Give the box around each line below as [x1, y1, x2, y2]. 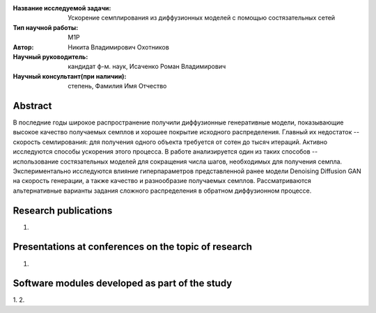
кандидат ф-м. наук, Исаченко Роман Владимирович [68, 63, 226, 71]
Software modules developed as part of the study [13, 278, 233, 289]
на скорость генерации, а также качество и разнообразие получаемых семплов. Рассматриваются [13, 177, 311, 185]
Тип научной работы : [13, 23, 79, 31]
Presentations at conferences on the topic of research [13, 241, 253, 253]
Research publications [13, 204, 113, 216]
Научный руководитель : [13, 52, 88, 61]
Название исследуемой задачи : [13, 4, 111, 12]
